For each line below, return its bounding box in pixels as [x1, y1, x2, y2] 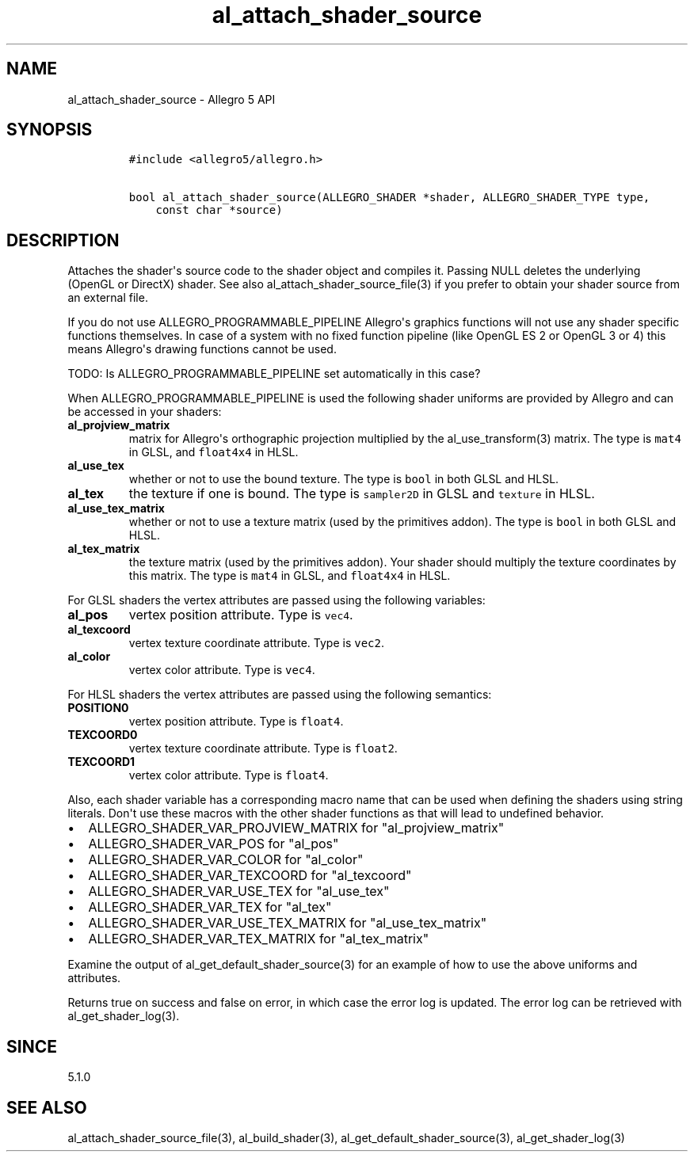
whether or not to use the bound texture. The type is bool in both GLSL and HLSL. [128, 472, 559, 486]
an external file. [67, 291, 148, 305]
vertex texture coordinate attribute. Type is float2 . [128, 741, 398, 756]
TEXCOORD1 [67, 755, 135, 769]
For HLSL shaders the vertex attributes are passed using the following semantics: [67, 688, 492, 702]
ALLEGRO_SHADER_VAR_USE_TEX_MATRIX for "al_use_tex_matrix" [88, 915, 487, 931]
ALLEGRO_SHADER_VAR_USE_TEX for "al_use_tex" [88, 883, 390, 900]
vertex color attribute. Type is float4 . [128, 768, 329, 783]
